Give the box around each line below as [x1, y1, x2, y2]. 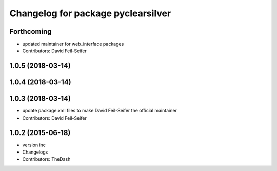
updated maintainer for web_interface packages [22, 41, 124, 47]
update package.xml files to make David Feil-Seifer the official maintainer [22, 108, 177, 114]
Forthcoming [9, 27, 52, 36]
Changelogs [22, 149, 48, 155]
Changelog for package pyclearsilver [9, 8, 171, 19]
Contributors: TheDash [22, 156, 71, 162]
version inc [22, 142, 46, 148]
